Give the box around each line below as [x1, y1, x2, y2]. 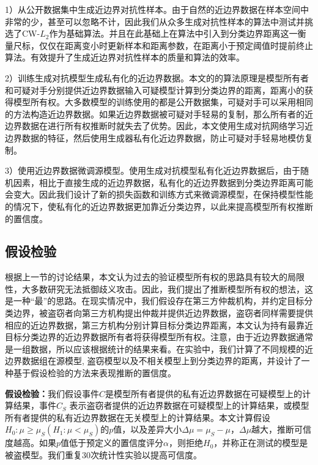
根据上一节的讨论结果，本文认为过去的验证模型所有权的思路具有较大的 [5, 270, 287, 283]
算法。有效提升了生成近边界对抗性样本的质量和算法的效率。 [5, 51, 245, 64]
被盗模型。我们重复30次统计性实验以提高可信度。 [5, 448, 202, 461]
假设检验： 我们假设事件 [5, 387, 99, 400]
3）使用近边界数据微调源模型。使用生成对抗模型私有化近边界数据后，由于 [5, 164, 300, 177]
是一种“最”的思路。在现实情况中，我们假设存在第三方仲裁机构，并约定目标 [5, 294, 305, 307]
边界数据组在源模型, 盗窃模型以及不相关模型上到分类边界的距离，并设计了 [5, 354, 301, 367]
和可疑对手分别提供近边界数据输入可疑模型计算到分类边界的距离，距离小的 [5, 83, 305, 96]
